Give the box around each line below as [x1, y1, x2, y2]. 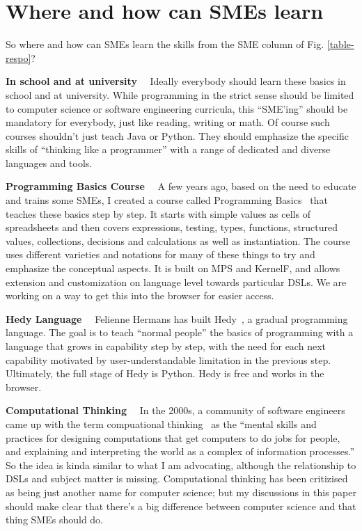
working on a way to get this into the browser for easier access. [6, 288, 274, 303]
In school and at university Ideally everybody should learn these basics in [6, 74, 346, 88]
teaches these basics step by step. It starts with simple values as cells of [6, 206, 310, 221]
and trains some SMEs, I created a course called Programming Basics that [6, 193, 328, 207]
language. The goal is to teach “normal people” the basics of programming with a [6, 325, 354, 340]
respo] [6, 50, 31, 65]
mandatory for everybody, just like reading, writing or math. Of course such [6, 115, 330, 129]
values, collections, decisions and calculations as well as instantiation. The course [6, 233, 350, 248]
